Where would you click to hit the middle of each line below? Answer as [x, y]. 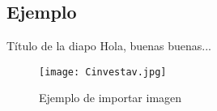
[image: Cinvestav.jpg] [103, 72]
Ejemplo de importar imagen [111, 98]
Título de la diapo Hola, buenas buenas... [109, 46]
